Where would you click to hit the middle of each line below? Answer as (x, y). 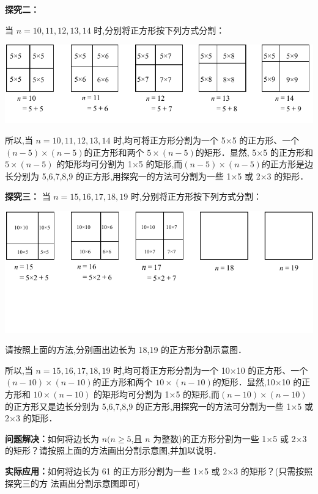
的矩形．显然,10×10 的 (257, 382)
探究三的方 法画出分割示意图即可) (72, 483)
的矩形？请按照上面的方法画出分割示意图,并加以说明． (113, 450)
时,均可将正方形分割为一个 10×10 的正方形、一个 (211, 370)
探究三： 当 (28, 196)
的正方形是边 (287, 164)
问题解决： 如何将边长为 (52, 438)
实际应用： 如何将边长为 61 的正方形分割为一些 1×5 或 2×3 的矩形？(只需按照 (159, 470)
